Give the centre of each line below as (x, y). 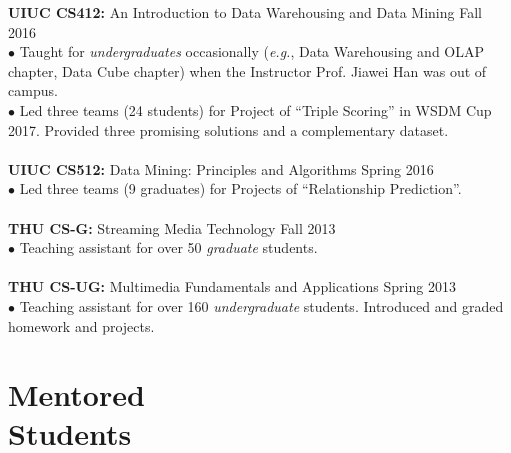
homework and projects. (81, 325)
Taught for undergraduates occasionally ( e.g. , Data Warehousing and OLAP (252, 51)
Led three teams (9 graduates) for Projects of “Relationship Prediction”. (240, 188)
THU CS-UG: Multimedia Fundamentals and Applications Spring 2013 (232, 286)
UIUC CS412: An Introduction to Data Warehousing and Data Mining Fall (245, 12)
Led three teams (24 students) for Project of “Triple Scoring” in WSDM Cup (255, 109)
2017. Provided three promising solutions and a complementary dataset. (228, 129)
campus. (33, 90)
